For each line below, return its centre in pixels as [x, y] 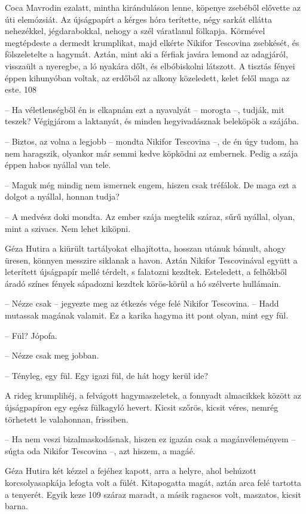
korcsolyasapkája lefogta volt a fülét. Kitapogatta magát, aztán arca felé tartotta [153, 482]
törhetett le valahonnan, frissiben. [67, 419]
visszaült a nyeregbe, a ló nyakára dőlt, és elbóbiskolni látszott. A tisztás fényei [150, 65]
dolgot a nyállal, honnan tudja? [62, 196]
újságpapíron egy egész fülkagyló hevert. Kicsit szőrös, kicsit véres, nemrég [142, 407]
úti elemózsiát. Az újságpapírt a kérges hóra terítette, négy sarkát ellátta [138, 19]
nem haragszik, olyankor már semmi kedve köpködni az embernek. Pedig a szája [152, 153]
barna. [16, 506]
